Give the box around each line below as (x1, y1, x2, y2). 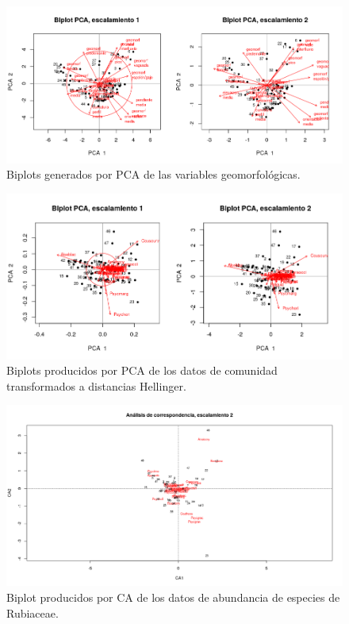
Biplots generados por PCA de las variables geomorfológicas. (6, 166, 301, 183)
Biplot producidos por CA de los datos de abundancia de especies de (6, 589, 340, 606)
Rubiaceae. (6, 604, 59, 621)
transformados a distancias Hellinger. (6, 377, 186, 394)
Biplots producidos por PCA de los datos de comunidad (6, 362, 278, 379)
